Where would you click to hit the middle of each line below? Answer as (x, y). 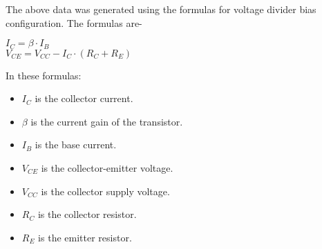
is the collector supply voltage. (105, 191)
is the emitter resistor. (85, 237)
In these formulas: (44, 75)
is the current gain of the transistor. (107, 121)
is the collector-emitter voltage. (107, 168)
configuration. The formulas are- (74, 22)
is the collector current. (84, 98)
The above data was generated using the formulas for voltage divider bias (161, 9)
